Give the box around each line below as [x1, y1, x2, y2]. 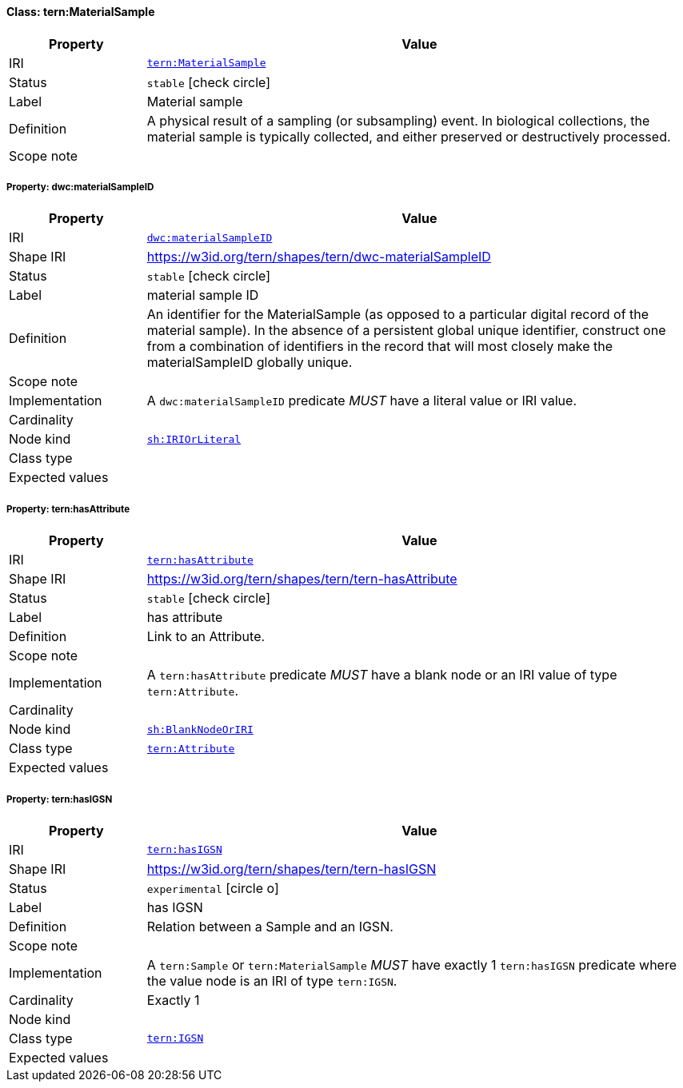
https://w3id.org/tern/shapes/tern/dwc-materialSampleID [146, 249, 491, 265]
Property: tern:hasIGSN [6, 793, 113, 805]
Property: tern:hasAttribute [6, 503, 130, 515]
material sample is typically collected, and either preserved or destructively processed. [146, 128, 671, 145]
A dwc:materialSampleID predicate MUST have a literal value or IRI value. [146, 393, 577, 409]
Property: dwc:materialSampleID [6, 181, 154, 193]
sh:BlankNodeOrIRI [146, 723, 254, 735]
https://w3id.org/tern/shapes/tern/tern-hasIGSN [146, 860, 437, 877]
